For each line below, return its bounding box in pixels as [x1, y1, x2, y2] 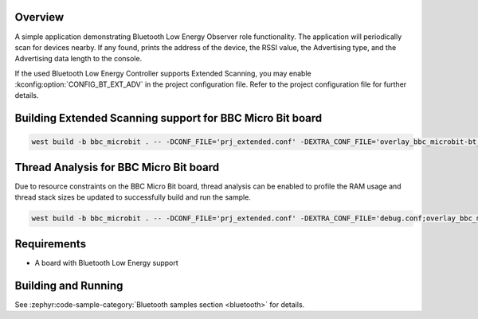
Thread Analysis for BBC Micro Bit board [14, 160, 220, 174]
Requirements [14, 237, 87, 251]
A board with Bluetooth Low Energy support [34, 258, 178, 267]
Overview [14, 10, 65, 24]
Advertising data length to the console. [14, 54, 143, 64]
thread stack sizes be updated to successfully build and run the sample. [14, 193, 251, 202]
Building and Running [14, 278, 123, 292]
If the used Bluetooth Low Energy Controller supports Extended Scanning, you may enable [14, 68, 311, 78]
